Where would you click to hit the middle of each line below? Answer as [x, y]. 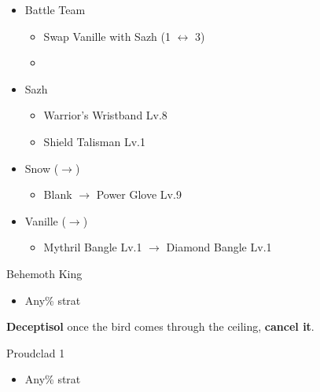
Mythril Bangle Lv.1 [93, 247]
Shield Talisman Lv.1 [94, 141]
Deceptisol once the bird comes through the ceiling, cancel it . [160, 326]
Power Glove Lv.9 [139, 194]
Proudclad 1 [36, 352]
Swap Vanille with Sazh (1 [107, 36]
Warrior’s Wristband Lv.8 [105, 115]
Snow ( [42, 168]
